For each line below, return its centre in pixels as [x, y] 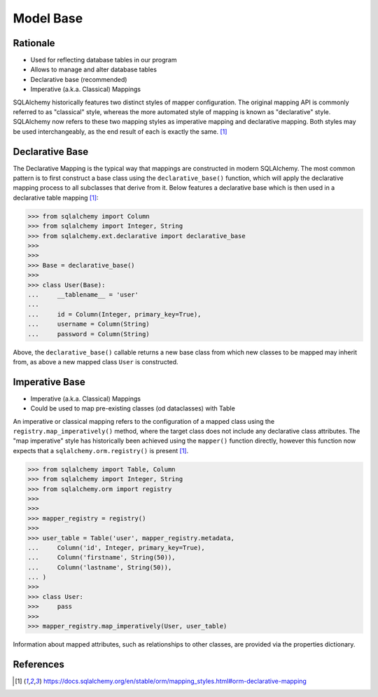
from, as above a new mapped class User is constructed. [96, 361]
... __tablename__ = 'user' [83, 295]
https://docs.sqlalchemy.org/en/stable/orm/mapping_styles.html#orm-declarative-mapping [175, 681]
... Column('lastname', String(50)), [100, 567]
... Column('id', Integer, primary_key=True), [117, 547]
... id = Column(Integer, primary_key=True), [114, 314]
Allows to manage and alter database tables [94, 69]
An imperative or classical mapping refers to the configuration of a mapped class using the [144, 421]
